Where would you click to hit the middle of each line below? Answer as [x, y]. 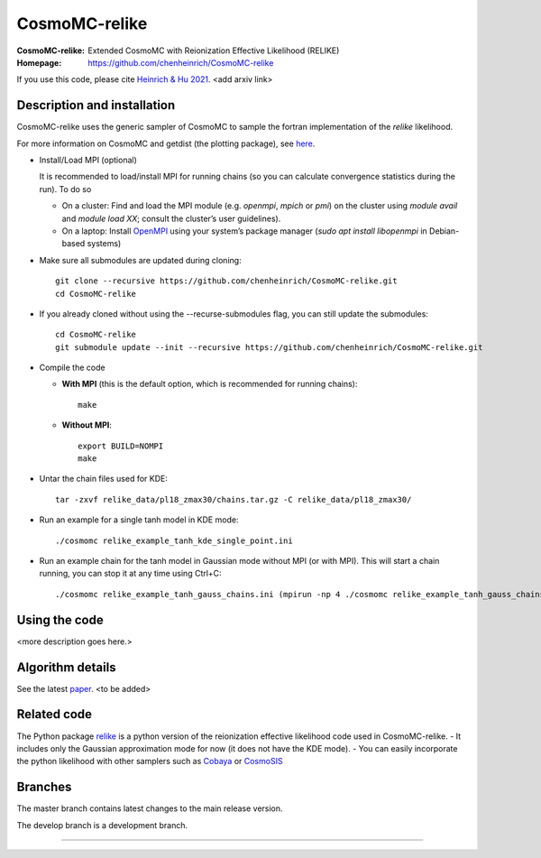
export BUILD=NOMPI [121, 446]
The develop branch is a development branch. [102, 825]
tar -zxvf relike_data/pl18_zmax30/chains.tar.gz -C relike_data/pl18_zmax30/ [234, 499]
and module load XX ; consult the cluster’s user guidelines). [171, 218]
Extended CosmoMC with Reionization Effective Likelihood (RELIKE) [214, 51]
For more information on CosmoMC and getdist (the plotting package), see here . [166, 143]
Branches [44, 787]
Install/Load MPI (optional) [88, 160]
